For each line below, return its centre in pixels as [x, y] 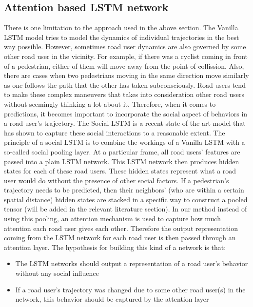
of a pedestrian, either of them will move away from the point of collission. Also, [124, 66]
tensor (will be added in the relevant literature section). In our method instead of [126, 209]
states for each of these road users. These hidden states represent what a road [120, 171]
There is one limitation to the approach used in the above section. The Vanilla [121, 28]
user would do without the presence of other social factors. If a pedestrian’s [117, 180]
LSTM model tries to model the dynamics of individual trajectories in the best [122, 37]
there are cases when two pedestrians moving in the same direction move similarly [126, 75]
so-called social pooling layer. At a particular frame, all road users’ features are [122, 151]
